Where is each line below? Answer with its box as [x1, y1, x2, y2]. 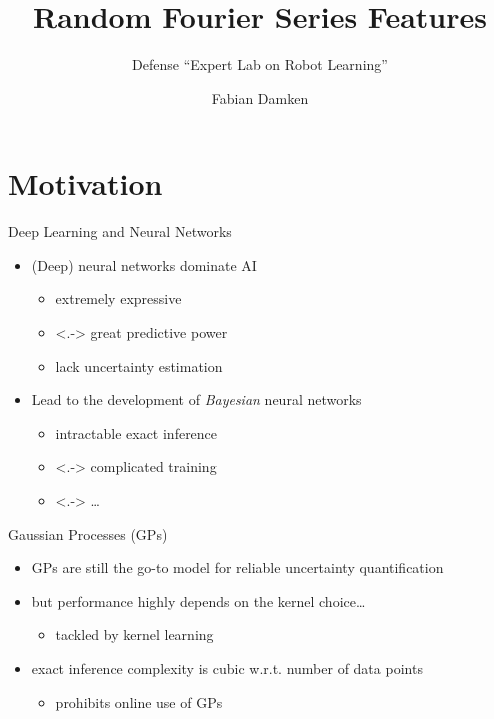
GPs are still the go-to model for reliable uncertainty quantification [31, 557, 444, 578]
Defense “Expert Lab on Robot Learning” [132, 54, 388, 75]
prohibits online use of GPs [55, 691, 223, 712]
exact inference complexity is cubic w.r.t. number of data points [31, 657, 423, 678]
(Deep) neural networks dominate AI [31, 254, 257, 275]
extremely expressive [55, 288, 182, 309]
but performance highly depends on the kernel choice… [31, 590, 366, 611]
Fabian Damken [211, 87, 309, 108]
